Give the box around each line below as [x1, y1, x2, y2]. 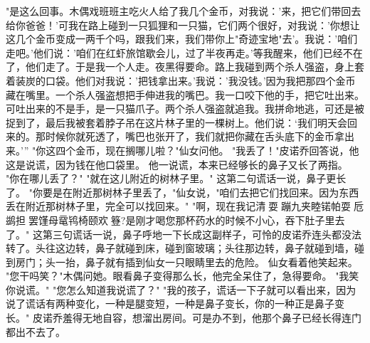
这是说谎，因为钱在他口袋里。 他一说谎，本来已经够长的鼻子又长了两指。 [6, 157, 348, 171]
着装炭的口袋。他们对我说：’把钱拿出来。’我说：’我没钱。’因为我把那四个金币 [6, 73, 356, 88]
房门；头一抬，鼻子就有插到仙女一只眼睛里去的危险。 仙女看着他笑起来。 [15, 254, 358, 269]
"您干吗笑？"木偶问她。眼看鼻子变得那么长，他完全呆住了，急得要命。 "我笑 [6, 268, 359, 283]
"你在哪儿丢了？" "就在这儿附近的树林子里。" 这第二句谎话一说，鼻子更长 [6, 171, 347, 186]
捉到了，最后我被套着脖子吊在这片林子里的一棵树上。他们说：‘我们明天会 [6, 115, 347, 130]
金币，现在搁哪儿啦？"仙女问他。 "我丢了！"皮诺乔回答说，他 [75, 142, 359, 157]
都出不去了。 [6, 324, 65, 339]
